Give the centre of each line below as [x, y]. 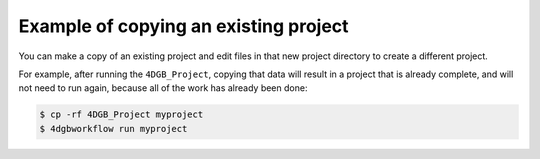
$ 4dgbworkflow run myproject [113, 128]
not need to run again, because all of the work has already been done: [163, 88]
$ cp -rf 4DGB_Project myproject [121, 114]
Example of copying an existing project [183, 26]
